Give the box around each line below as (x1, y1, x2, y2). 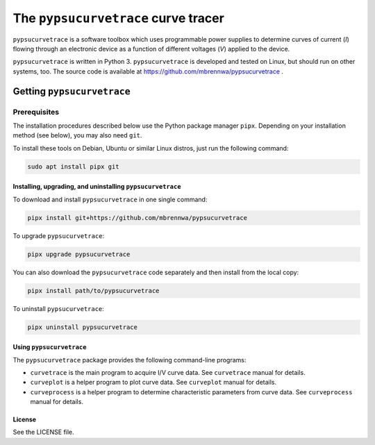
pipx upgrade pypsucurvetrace (27, 250, 131, 258)
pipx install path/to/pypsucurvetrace (27, 287, 160, 294)
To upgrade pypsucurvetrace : (12, 231, 104, 240)
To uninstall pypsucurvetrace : (12, 304, 104, 312)
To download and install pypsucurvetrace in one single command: (12, 195, 208, 203)
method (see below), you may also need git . (12, 131, 142, 140)
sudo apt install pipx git (27, 162, 119, 170)
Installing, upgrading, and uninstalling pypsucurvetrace (12, 183, 181, 191)
